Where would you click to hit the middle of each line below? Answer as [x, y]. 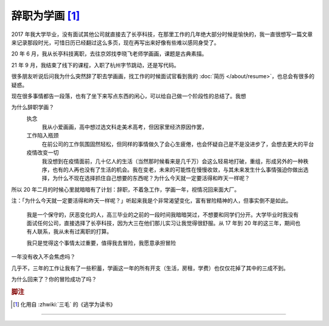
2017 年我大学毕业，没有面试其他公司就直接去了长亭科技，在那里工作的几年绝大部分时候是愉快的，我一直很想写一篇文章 [162, 34]
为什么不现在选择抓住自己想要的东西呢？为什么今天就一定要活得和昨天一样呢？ [151, 178]
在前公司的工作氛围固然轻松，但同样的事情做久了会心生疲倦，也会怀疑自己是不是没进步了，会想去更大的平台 [178, 144]
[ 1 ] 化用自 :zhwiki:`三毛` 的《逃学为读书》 [64, 304]
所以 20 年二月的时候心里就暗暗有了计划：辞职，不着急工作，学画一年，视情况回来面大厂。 [126, 189]
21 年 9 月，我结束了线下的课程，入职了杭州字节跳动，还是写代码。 [95, 65]
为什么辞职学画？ [33, 107]
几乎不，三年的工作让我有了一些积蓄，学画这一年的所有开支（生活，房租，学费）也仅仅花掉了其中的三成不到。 [150, 268]
